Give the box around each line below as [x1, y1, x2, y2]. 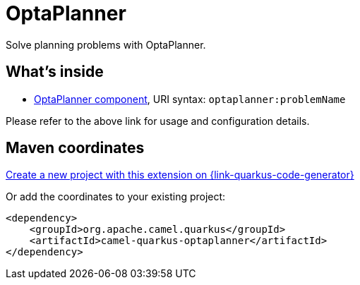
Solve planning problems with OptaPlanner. [6, 38, 206, 51]
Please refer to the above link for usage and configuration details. [6, 114, 310, 127]
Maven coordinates [6, 139, 145, 157]
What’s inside [6, 63, 104, 81]
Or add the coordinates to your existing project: [6, 190, 226, 203]
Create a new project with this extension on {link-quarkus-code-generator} [6, 169, 354, 181]
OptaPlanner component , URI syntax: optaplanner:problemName [34, 92, 346, 105]
